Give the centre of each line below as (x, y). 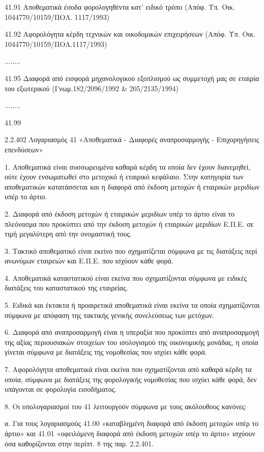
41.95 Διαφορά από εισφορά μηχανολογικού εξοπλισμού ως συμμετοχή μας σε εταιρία (132, 78)
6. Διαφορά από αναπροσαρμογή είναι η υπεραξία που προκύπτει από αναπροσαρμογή (132, 332)
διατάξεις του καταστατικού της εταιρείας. (66, 288)
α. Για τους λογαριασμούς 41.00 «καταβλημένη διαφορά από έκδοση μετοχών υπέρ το (131, 423)
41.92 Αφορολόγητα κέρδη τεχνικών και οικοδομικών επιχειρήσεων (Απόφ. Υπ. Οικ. (130, 34)
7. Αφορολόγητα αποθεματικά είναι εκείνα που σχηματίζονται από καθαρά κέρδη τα (128, 369)
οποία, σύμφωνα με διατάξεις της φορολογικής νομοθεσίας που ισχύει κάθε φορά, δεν (131, 379)
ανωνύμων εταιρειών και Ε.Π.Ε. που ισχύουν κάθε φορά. (89, 261)
